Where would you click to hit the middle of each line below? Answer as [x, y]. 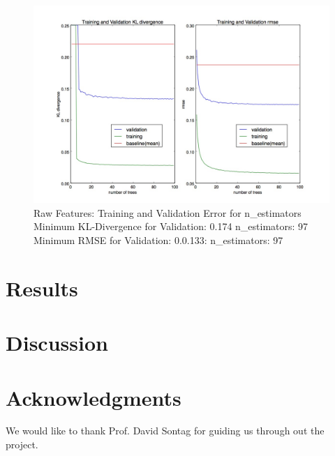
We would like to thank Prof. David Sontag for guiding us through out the [165, 431]
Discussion [57, 343]
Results [42, 288]
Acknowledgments [94, 397]
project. [22, 444]
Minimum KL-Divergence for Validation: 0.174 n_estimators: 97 [171, 226]
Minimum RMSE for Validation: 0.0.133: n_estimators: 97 [158, 240]
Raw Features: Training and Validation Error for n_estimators [167, 212]
